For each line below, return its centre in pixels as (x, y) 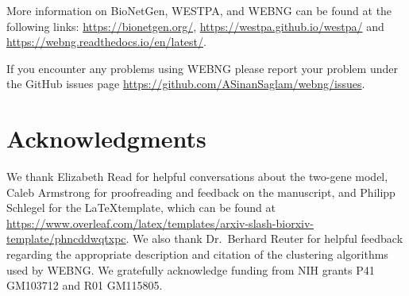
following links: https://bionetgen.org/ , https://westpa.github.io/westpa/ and (195, 26)
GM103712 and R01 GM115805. (85, 285)
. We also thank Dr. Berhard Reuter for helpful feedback (264, 238)
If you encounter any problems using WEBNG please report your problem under (202, 68)
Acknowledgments (106, 138)
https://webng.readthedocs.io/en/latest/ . (106, 42)
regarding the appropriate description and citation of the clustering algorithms (197, 254)
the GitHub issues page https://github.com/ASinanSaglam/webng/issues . (186, 84)
